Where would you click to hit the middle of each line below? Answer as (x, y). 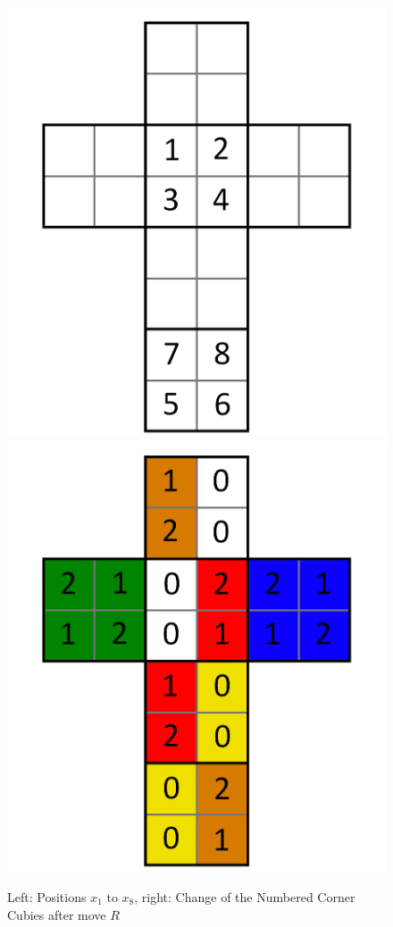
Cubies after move (57, 914)
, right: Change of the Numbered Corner (245, 896)
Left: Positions (47, 896)
